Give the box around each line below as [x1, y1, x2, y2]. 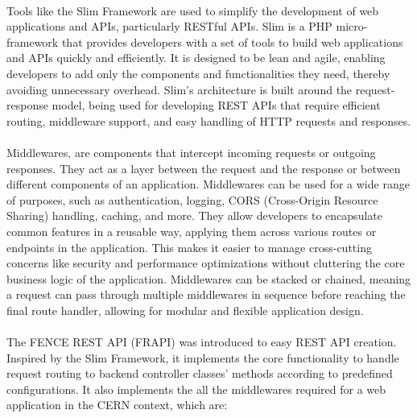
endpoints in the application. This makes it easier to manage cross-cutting [6, 238, 372, 255]
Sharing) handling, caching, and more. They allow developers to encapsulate [6, 207, 382, 224]
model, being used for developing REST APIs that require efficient [52, 97, 381, 114]
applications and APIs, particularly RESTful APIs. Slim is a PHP [6, 18, 332, 35]
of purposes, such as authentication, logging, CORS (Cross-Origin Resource [6, 191, 378, 208]
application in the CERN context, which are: [6, 396, 228, 413]
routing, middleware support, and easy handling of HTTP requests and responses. [6, 112, 411, 129]
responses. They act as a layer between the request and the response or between [6, 159, 401, 176]
